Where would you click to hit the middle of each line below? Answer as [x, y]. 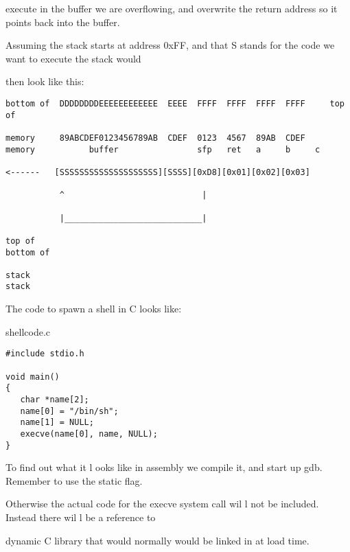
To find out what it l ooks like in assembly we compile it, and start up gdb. [164, 467]
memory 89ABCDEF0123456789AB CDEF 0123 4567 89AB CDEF [155, 138]
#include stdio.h [45, 354]
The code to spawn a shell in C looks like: [94, 309]
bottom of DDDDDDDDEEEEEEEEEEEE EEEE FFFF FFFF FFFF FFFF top [175, 103]
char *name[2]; [55, 399]
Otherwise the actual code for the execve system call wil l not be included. [162, 504]
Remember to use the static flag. [74, 480]
